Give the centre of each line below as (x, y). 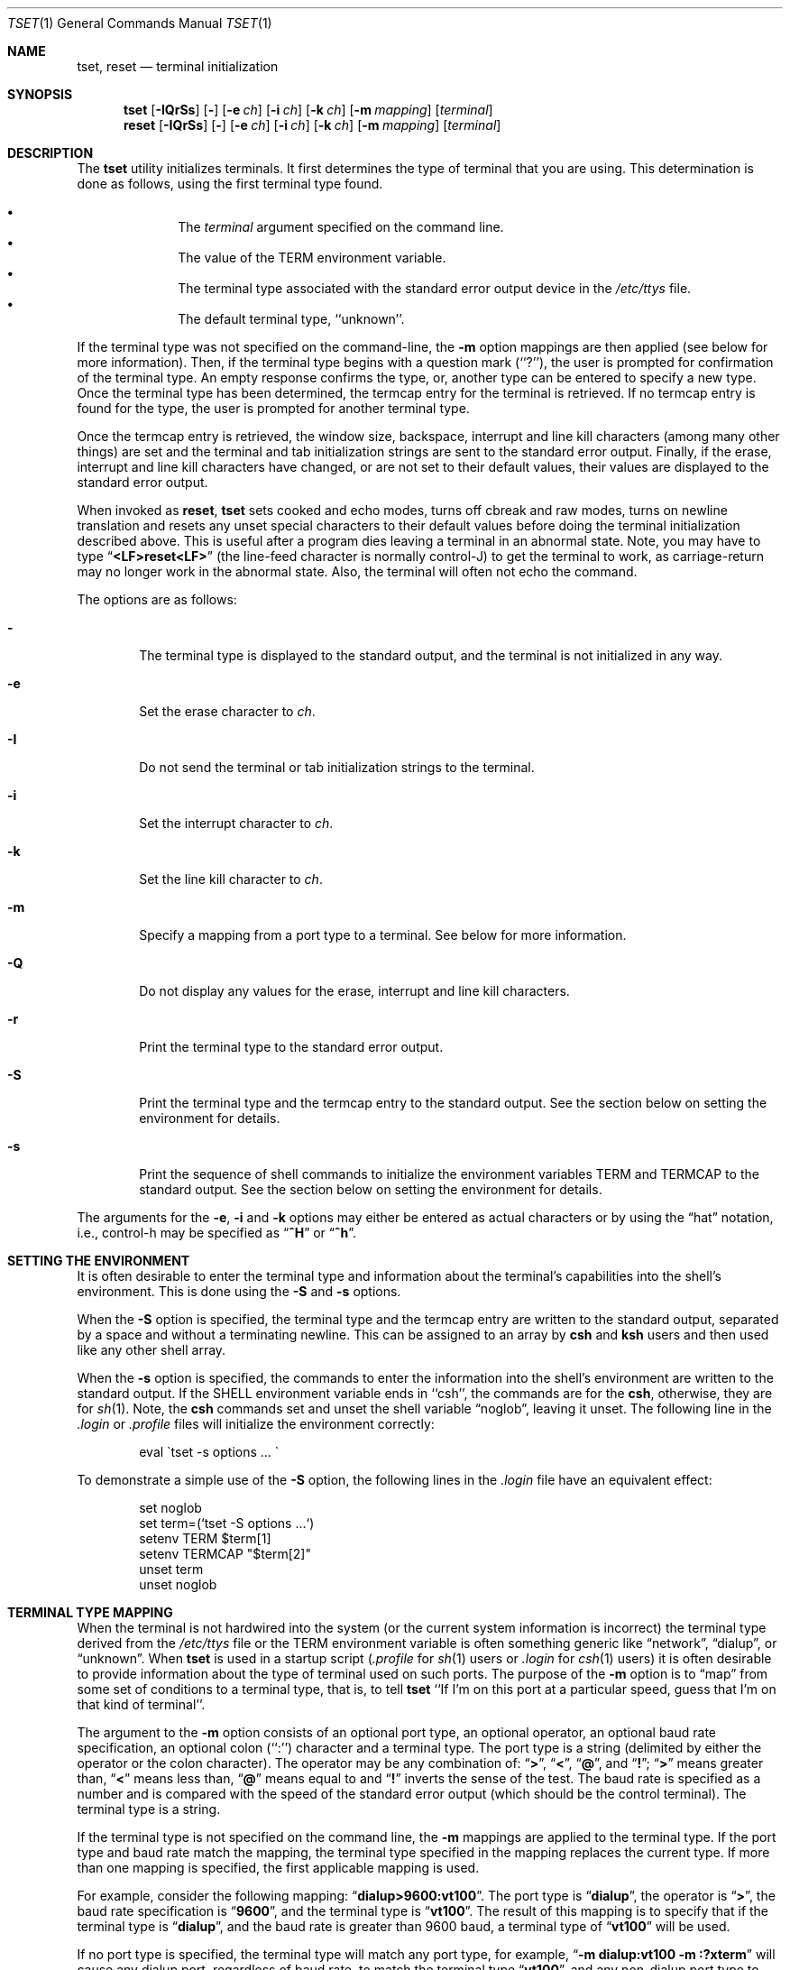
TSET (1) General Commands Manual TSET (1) (140, 23)
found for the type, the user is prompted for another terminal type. (273, 408)
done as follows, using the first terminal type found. (230, 184)
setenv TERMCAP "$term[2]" (225, 1554)
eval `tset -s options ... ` (209, 1452)
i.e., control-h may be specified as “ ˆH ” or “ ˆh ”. (216, 1233)
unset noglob (178, 1584)
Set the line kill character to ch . (231, 879)
